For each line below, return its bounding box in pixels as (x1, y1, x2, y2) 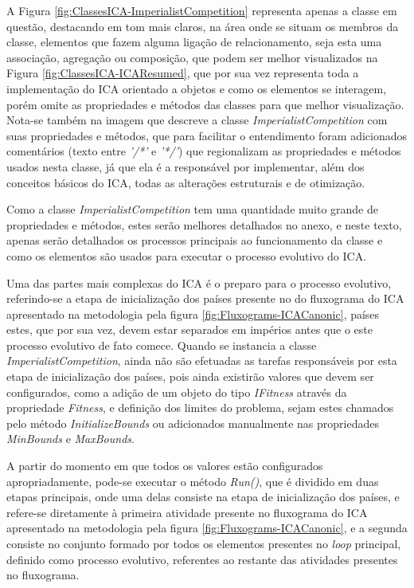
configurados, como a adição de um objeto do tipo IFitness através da (6, 383, 347, 400)
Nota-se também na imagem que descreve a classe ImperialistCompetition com (6, 112, 388, 128)
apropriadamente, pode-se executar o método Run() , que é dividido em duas (6, 472, 379, 489)
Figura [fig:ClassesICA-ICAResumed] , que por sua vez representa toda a (6, 65, 359, 81)
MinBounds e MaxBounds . (6, 430, 135, 447)
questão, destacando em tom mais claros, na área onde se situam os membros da (6, 18, 399, 34)
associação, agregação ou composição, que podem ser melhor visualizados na (6, 49, 378, 65)
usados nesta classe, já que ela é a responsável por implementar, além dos (6, 158, 365, 174)
